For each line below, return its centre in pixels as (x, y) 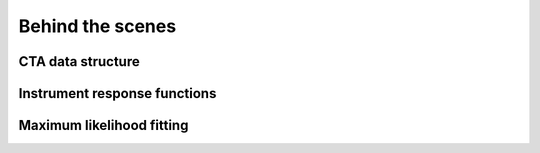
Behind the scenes (97, 26)
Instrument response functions (117, 93)
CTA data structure (79, 61)
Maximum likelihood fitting (103, 125)
